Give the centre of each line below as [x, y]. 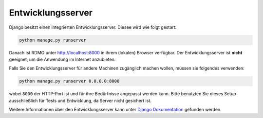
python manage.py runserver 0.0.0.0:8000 [69, 81]
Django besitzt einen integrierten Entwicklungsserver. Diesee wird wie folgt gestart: [93, 27]
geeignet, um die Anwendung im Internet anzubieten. [62, 59]
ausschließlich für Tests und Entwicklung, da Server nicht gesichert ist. [80, 101]
